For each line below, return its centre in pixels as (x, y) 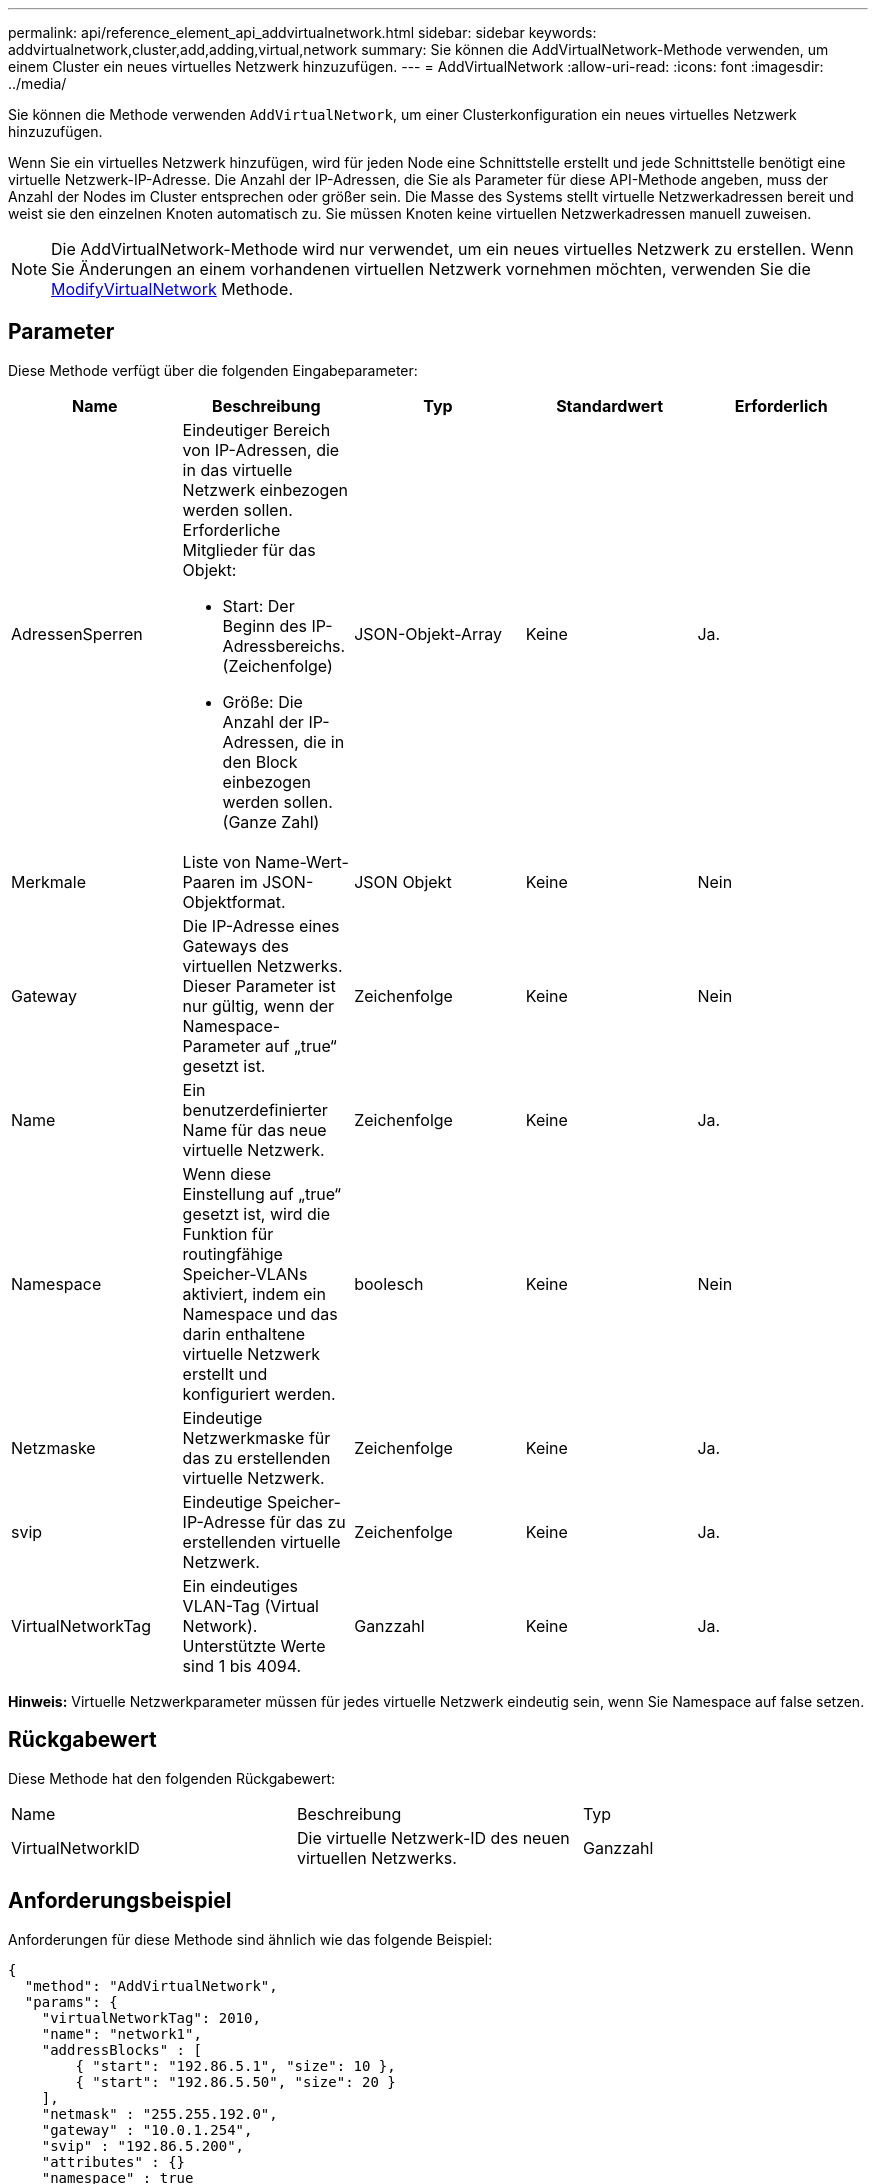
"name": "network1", (121, 2033)
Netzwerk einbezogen (265, 489)
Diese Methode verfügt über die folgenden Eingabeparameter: (213, 370)
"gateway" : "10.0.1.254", (147, 2129)
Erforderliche (231, 529)
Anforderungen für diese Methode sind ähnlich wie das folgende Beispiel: (250, 1939)
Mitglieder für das (249, 549)
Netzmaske (53, 1447)
